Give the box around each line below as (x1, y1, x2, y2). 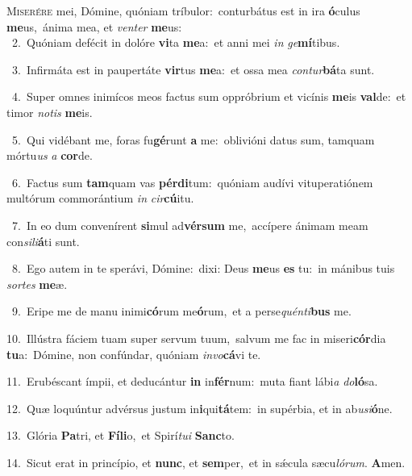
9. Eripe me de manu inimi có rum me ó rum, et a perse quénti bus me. (11, 303, 352, 319)
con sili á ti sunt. (6, 232, 80, 249)
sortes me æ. (6, 275, 68, 292)
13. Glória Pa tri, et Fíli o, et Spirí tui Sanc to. (6, 427, 235, 444)
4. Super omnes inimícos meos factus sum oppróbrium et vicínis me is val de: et (11, 88, 406, 105)
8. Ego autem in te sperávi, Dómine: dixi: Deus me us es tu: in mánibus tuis (11, 260, 395, 277)
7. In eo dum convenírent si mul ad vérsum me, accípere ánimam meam (11, 216, 368, 233)
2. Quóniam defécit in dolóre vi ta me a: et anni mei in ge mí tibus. (11, 34, 340, 51)
